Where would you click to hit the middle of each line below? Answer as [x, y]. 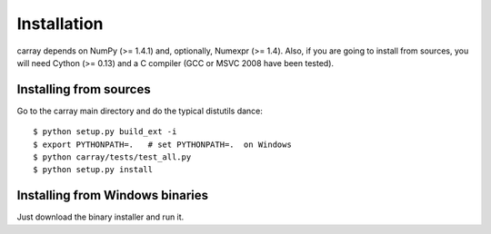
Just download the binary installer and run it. [100, 217]
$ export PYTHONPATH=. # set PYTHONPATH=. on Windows [163, 144]
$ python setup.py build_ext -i [105, 132]
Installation [60, 24]
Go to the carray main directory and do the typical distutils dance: [140, 111]
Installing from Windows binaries [113, 195]
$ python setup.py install [93, 170]
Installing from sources [84, 89]
